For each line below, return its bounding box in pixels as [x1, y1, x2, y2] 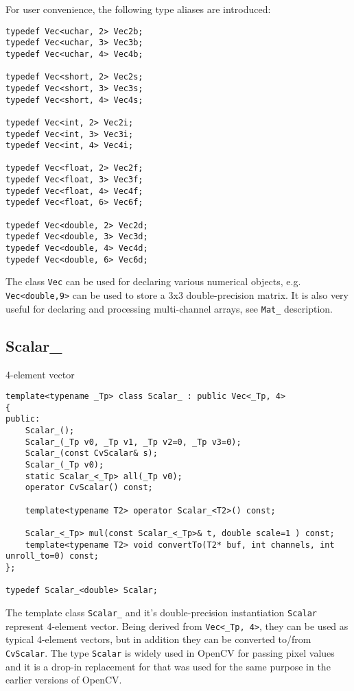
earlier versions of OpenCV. [5, 672, 122, 687]
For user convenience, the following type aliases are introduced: [5, 2, 271, 16]
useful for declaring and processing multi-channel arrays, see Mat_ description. [5, 301, 333, 315]
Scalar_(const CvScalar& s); [25, 448, 158, 459]
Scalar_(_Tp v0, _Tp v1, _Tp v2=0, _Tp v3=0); [25, 437, 241, 447]
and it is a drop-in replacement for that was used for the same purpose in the [5, 659, 331, 673]
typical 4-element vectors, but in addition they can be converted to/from [5, 632, 311, 646]
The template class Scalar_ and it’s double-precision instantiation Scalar [5, 605, 318, 619]
